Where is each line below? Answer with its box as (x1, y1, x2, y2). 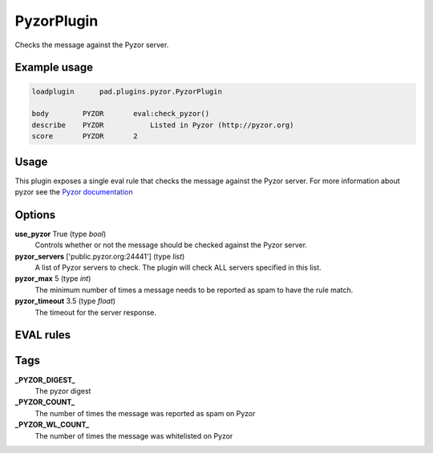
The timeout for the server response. (34, 307, 156, 317)
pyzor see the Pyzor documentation (14, 187, 133, 196)
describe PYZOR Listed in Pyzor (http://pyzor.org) (31, 120, 294, 130)
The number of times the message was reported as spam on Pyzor (34, 408, 256, 418)
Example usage (14, 61, 94, 74)
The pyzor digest (34, 386, 91, 395)
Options (14, 208, 56, 222)
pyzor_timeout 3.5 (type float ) (14, 296, 116, 306)
